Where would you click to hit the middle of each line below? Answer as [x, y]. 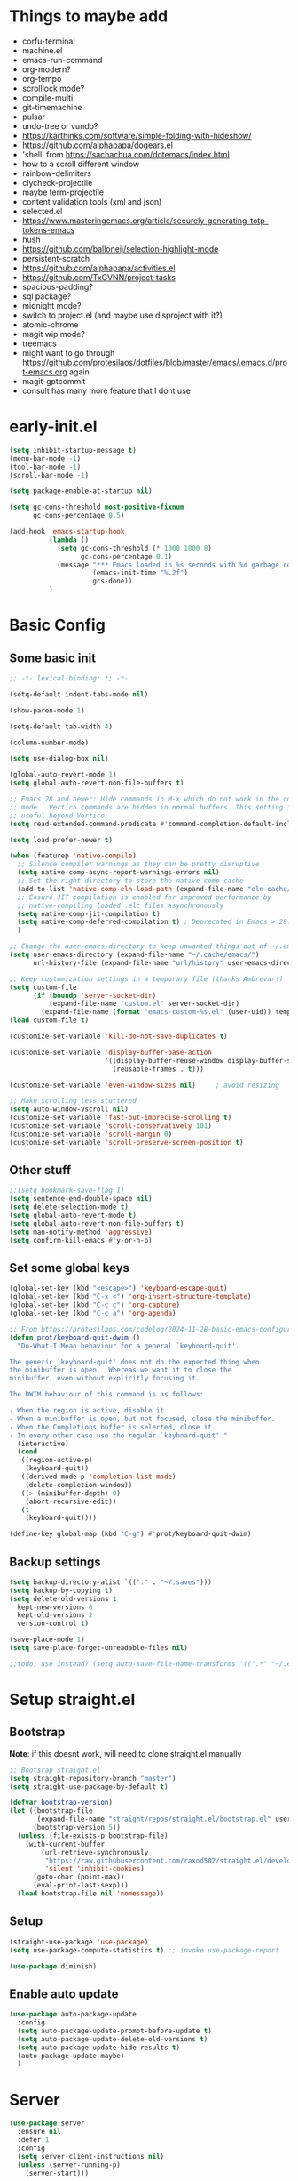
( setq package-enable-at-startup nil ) [81, 491]
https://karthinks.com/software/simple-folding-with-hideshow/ [137, 135]
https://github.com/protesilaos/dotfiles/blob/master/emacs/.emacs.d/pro [155, 362]
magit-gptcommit [54, 381]
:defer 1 [33, 2140]
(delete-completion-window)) [79, 1485]
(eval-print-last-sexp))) [80, 1886]
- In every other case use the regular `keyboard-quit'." [118, 1435]
